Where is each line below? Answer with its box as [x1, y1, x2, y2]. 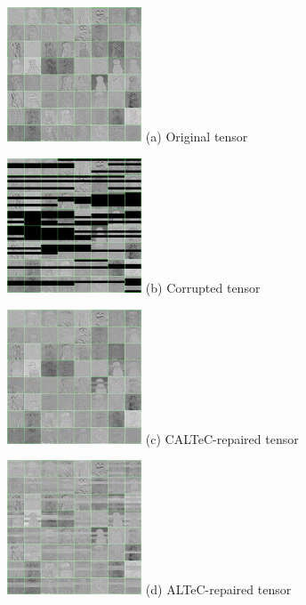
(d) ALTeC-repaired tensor [145, 580, 292, 599]
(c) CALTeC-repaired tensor [145, 429, 299, 448]
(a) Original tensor [145, 127, 248, 146]
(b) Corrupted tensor [145, 278, 261, 296]
